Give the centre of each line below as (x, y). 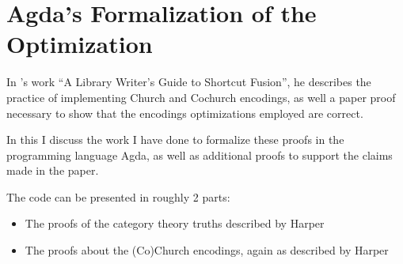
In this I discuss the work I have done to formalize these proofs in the (175, 140)
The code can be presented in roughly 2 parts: (118, 196)
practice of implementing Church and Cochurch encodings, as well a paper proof (201, 97)
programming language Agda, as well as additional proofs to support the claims (200, 155)
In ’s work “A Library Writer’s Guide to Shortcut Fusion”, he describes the (189, 82)
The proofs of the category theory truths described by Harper (175, 223)
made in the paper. (53, 170)
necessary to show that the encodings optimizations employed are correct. (185, 113)
